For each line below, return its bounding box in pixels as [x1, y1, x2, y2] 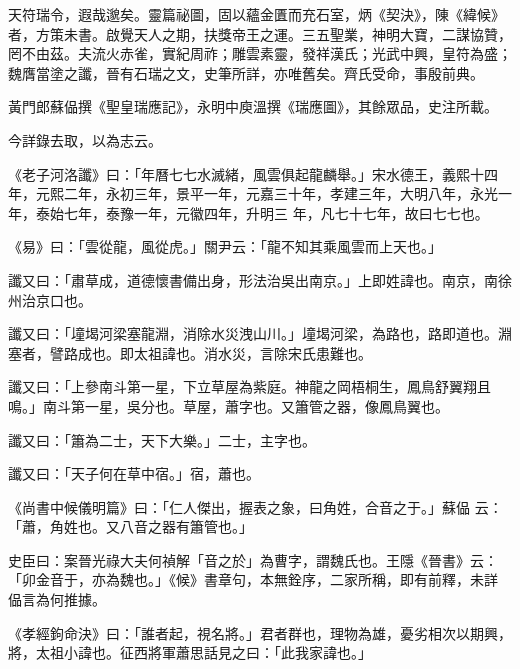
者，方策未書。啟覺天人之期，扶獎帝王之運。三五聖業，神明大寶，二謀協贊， [8, 23, 512, 44]
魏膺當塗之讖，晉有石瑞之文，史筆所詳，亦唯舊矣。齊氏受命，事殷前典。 [8, 62, 484, 83]
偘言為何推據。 [8, 589, 106, 610]
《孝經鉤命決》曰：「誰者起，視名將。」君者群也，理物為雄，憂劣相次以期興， [8, 622, 512, 643]
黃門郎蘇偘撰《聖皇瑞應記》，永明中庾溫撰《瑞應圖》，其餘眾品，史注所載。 [8, 96, 498, 117]
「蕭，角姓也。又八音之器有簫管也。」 [8, 516, 253, 537]
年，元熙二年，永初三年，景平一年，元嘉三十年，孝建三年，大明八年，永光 [8, 183, 498, 204]
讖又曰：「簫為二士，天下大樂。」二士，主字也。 [8, 429, 316, 450]
